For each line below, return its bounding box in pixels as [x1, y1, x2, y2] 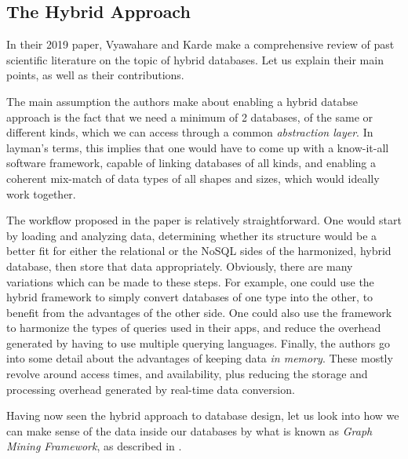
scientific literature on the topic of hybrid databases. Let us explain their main [6, 51, 384, 67]
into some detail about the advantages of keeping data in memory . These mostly [6, 350, 393, 366]
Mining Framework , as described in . [6, 438, 182, 454]
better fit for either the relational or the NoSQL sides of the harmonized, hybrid [6, 242, 392, 259]
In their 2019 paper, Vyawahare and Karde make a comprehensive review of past [6, 36, 395, 53]
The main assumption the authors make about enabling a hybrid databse [6, 93, 359, 109]
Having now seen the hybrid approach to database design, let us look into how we [6, 407, 399, 424]
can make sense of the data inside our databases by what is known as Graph [6, 422, 373, 439]
